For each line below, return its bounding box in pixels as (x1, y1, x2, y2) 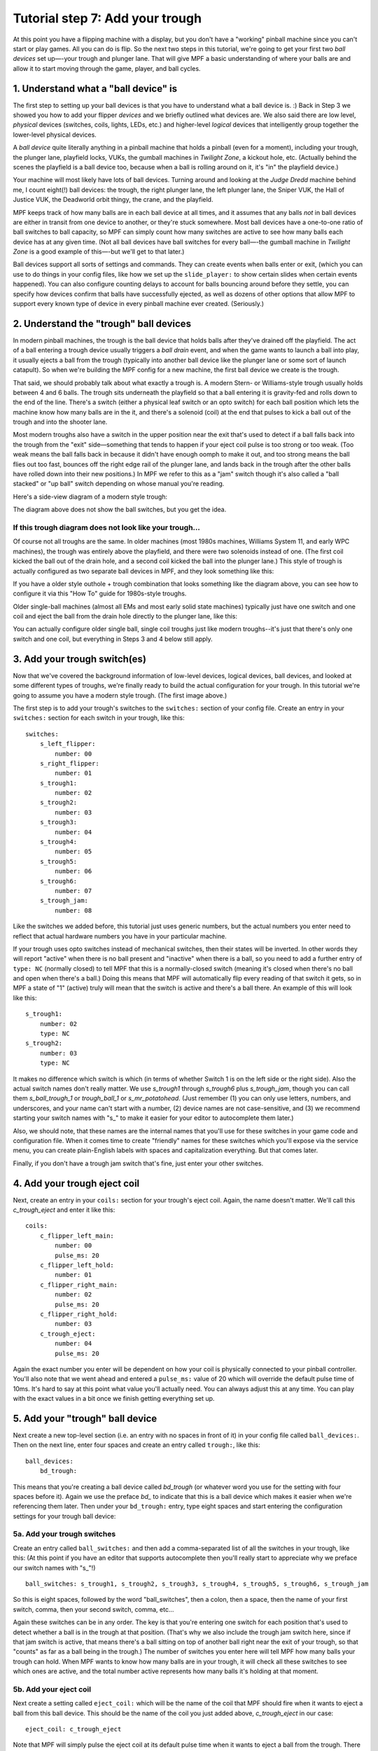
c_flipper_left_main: (39, 1231, 115, 1240)
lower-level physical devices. (13, 130, 97, 139)
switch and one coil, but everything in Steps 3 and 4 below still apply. (13, 635, 213, 643)
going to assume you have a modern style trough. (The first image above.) (13, 691, 227, 700)
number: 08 (55, 906, 92, 914)
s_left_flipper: (39, 740, 96, 748)
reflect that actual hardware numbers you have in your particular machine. (13, 932, 227, 940)
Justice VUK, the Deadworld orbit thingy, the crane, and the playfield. (13, 195, 213, 204)
